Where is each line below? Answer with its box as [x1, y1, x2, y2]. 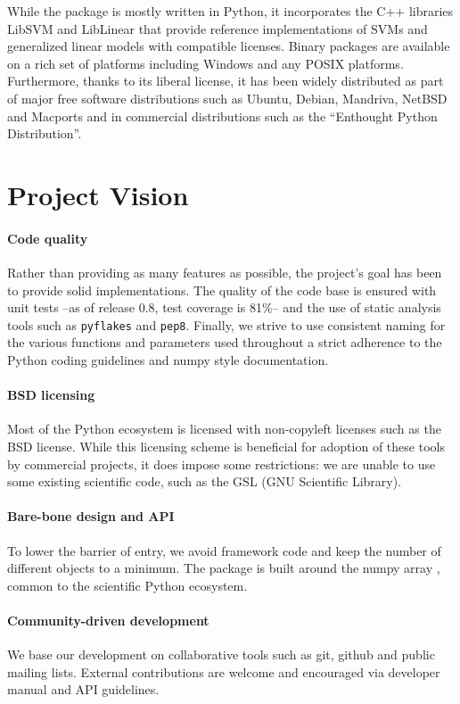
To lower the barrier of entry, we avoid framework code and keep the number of [7, 541, 441, 559]
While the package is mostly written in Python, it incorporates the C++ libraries [7, 2, 454, 20]
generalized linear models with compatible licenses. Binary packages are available [7, 37, 450, 55]
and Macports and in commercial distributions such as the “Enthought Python [7, 106, 438, 125]
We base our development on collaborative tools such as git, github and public [7, 645, 435, 664]
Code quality [7, 228, 88, 247]
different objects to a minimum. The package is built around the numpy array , [7, 559, 440, 577]
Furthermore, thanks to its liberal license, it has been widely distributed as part [7, 71, 444, 90]
